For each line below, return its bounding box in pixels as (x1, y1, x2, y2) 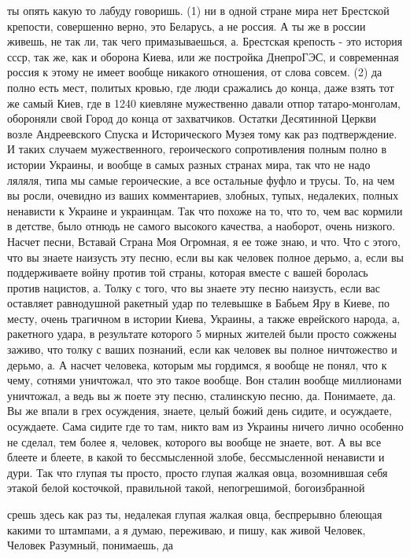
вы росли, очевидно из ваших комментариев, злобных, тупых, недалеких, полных (7, 187, 399, 204)
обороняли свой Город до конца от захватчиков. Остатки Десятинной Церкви (7, 110, 377, 127)
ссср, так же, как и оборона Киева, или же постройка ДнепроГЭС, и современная (7, 48, 399, 64)
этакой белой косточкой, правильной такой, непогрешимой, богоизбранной (7, 479, 365, 496)
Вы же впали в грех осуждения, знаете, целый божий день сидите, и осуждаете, (7, 402, 392, 419)
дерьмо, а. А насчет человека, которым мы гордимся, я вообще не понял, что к (7, 356, 387, 373)
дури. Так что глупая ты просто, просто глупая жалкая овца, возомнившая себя (7, 464, 388, 480)
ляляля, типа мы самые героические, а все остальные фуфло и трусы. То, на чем (7, 171, 395, 188)
